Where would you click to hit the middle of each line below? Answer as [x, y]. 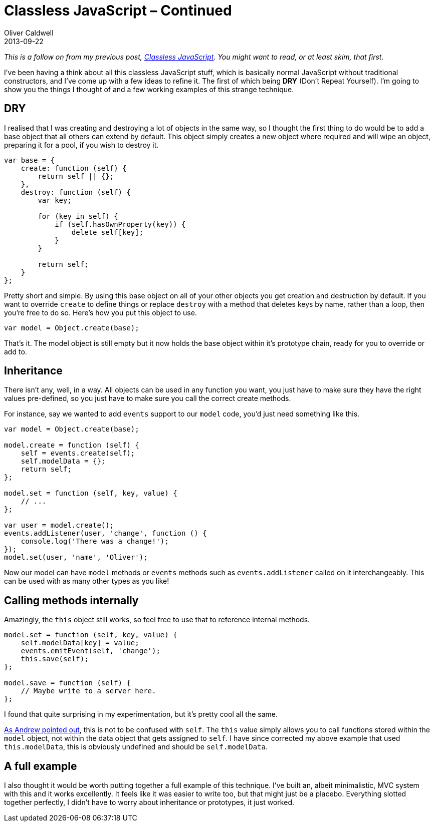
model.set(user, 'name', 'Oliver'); [76, 557]
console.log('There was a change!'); [95, 541]
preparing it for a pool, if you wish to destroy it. [81, 145]
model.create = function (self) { [72, 445]
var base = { [30, 160]
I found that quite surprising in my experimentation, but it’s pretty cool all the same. [141, 714]
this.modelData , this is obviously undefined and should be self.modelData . [136, 747]
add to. [16, 351]
